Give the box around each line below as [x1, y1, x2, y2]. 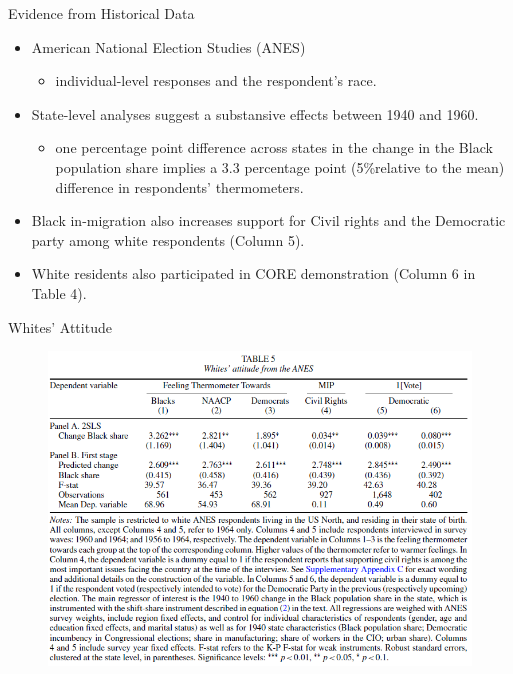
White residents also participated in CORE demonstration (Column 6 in [31, 263, 476, 284]
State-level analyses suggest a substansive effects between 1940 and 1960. [31, 103, 479, 124]
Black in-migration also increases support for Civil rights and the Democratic [31, 210, 506, 231]
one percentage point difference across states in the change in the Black [55, 137, 493, 158]
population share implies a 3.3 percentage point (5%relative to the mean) [55, 156, 505, 177]
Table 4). [31, 282, 87, 303]
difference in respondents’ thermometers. [55, 176, 304, 197]
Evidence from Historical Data [8, 3, 195, 23]
